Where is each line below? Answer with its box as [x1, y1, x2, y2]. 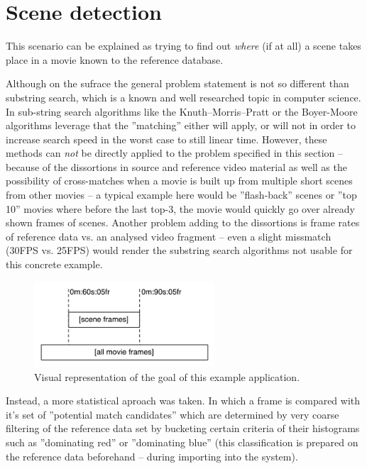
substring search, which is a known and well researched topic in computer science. [6, 89, 361, 104]
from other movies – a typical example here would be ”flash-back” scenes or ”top [6, 187, 357, 202]
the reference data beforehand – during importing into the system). [6, 448, 298, 463]
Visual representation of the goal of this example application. [34, 369, 300, 384]
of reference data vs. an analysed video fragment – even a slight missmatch [6, 228, 332, 243]
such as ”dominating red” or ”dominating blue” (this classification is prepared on [6, 434, 358, 449]
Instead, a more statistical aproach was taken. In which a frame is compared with [6, 393, 361, 408]
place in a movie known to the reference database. [6, 52, 224, 67]
